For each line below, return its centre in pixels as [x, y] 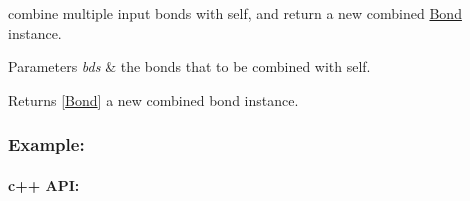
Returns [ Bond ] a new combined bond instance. [153, 99]
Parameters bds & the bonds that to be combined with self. [189, 66]
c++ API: [44, 184]
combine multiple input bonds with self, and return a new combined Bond [235, 13]
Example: [46, 144]
